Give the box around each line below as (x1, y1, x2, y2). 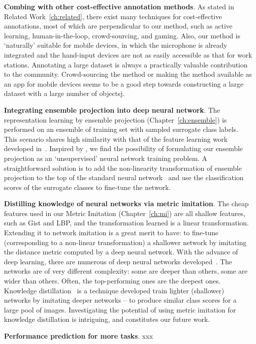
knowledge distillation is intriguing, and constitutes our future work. (4, 314, 210, 324)
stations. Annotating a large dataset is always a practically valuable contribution (4, 59, 248, 69)
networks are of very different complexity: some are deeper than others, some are (4, 266, 248, 276)
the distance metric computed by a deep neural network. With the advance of (4, 247, 238, 257)
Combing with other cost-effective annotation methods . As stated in (4, 1, 234, 11)
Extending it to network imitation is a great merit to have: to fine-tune (4, 227, 219, 238)
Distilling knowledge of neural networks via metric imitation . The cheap (4, 198, 249, 209)
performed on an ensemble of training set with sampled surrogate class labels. (4, 124, 238, 134)
